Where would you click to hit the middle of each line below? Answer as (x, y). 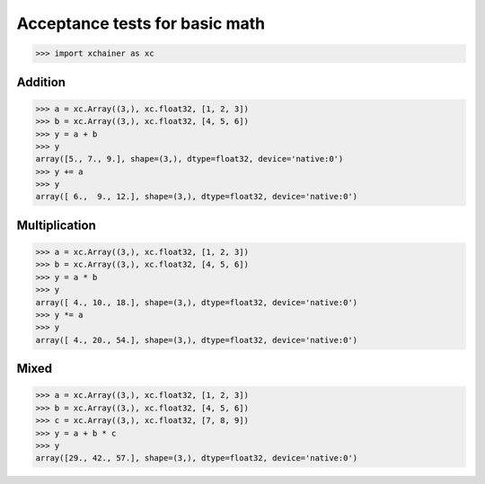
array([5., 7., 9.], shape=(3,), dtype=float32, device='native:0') (190, 159)
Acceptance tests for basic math (141, 23)
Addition (41, 82)
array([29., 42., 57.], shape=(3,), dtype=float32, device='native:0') (197, 458)
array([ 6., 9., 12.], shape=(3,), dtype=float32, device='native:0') (197, 197)
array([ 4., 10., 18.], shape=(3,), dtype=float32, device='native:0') (197, 302)
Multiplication (56, 225)
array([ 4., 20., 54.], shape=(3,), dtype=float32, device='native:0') (197, 340)
